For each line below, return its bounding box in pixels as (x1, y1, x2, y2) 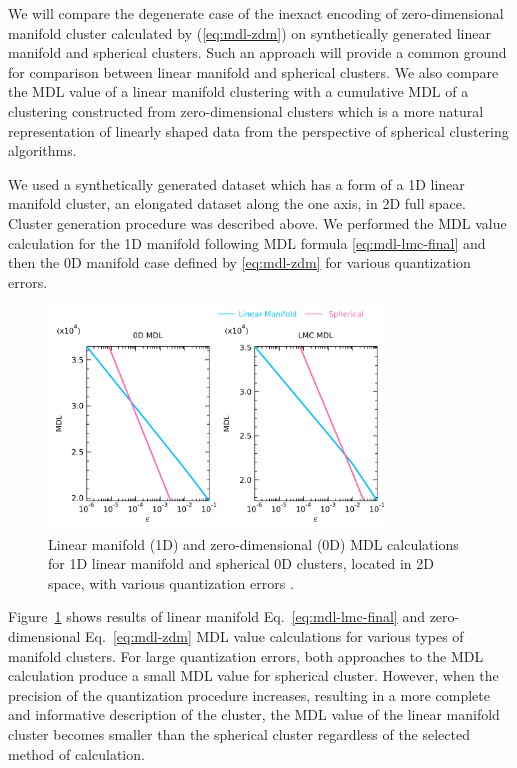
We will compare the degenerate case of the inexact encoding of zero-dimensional (8, 3, 504, 23)
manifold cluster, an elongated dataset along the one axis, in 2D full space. (8, 193, 466, 214)
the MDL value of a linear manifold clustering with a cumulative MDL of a (8, 81, 469, 102)
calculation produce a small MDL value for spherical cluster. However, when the (8, 665, 499, 686)
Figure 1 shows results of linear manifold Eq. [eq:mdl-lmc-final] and (8, 606, 425, 627)
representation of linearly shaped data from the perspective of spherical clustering (8, 120, 509, 141)
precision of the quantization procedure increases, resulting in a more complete (8, 684, 490, 705)
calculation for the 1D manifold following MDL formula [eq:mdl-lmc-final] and (8, 232, 486, 253)
